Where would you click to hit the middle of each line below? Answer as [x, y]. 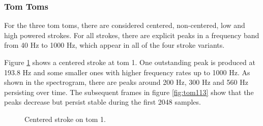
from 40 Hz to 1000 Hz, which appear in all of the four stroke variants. [114, 45]
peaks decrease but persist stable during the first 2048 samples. [103, 102]
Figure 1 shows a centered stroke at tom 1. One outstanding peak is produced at [130, 62]
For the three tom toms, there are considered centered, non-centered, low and [125, 25]
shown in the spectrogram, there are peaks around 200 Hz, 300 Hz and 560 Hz [126, 82]
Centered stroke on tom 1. [65, 119]
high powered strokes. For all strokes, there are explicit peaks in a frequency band [132, 35]
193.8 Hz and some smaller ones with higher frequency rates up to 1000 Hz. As [127, 72]
